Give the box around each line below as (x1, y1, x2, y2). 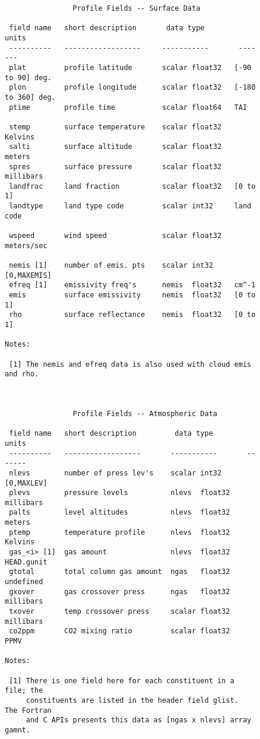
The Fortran (5, 706, 52, 715)
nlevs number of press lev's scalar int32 (9, 468, 222, 477)
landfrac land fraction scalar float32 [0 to (9, 182, 256, 191)
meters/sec (5, 241, 47, 250)
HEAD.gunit (5, 557, 47, 566)
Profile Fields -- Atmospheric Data (72, 409, 217, 418)
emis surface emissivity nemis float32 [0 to (9, 291, 256, 300)
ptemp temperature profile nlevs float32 (9, 528, 230, 537)
